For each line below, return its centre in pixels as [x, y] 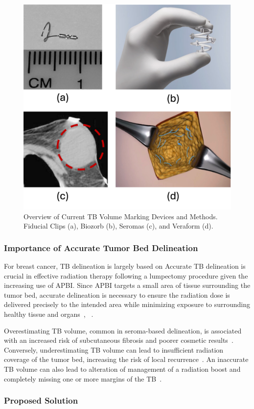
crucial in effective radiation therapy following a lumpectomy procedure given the [126, 275]
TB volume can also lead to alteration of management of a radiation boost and [122, 369]
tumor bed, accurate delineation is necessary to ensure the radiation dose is [117, 294]
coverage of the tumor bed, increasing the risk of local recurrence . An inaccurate [126, 359]
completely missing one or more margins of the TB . [83, 378]
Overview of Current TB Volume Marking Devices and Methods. [121, 216]
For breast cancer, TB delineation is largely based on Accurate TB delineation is [125, 266]
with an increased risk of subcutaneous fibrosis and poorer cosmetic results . [119, 340]
